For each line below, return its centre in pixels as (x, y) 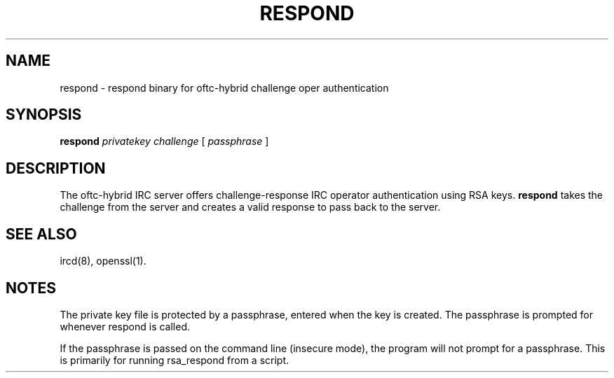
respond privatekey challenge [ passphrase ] (164, 141)
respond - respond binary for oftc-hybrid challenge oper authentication (224, 87)
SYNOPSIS (44, 115)
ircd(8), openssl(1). (103, 261)
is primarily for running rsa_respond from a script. (175, 360)
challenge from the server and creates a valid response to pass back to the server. (250, 207)
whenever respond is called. (125, 326)
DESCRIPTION (56, 168)
